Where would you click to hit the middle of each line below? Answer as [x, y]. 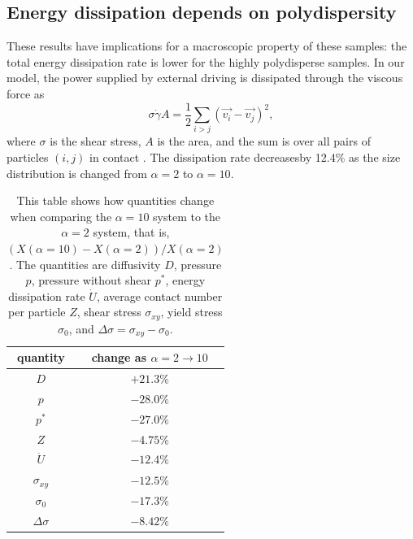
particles [28, 156]
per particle [37, 312]
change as [119, 357]
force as [26, 93]
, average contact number [159, 296]
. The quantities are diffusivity [85, 264]
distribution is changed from [77, 173]
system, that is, [131, 232]
